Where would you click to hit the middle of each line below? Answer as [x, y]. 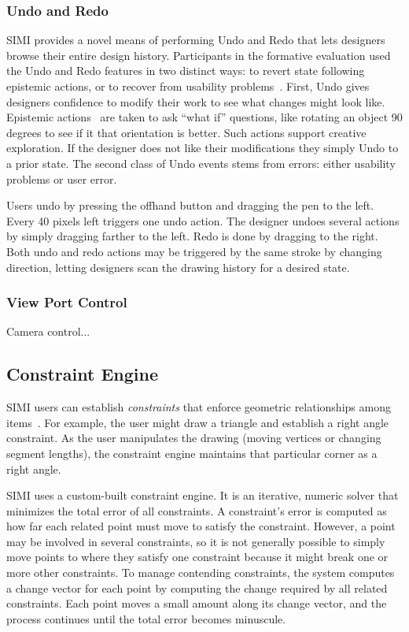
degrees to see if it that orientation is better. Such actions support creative [186, 132]
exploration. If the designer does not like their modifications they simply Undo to [203, 148]
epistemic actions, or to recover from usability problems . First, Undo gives [188, 86]
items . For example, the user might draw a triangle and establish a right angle [198, 422]
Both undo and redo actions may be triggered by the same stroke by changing [194, 251]
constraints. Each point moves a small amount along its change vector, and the [197, 603]
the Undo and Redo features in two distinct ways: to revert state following [186, 71]
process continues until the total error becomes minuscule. [146, 618]
